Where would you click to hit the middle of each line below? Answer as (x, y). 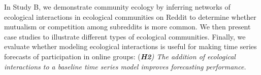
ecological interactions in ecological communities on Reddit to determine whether (130, 16)
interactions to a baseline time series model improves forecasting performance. (125, 66)
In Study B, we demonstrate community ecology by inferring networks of (117, 7)
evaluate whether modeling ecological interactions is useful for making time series (130, 46)
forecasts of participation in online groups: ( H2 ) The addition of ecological (120, 56)
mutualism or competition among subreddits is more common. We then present (127, 27)
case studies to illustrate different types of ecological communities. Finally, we (125, 36)
